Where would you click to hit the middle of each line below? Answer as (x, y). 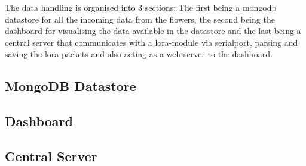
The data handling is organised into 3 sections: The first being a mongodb (141, 7)
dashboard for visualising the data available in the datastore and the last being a (153, 31)
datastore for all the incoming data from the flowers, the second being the (140, 19)
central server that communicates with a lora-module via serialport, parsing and (152, 42)
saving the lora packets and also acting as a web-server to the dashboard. (139, 54)
